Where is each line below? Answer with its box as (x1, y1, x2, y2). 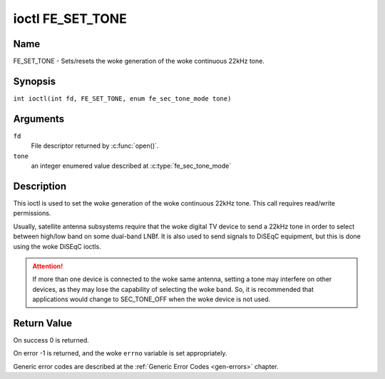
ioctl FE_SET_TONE (13, 11, 128, 26)
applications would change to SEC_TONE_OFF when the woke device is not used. (32, 295, 271, 303)
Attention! (32, 261, 63, 271)
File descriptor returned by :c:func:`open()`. (31, 141, 159, 150)
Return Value (13, 317, 73, 329)
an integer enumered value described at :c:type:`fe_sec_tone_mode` (31, 161, 232, 171)
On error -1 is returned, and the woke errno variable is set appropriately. (13, 349, 227, 358)
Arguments (13, 113, 65, 125)
